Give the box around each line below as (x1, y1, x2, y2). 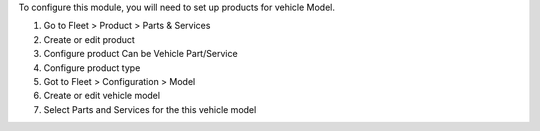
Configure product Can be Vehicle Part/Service (43, 48, 239, 60)
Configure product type (43, 61, 141, 74)
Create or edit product (43, 33, 135, 45)
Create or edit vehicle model (43, 90, 160, 102)
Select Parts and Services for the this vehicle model (43, 103, 257, 115)
